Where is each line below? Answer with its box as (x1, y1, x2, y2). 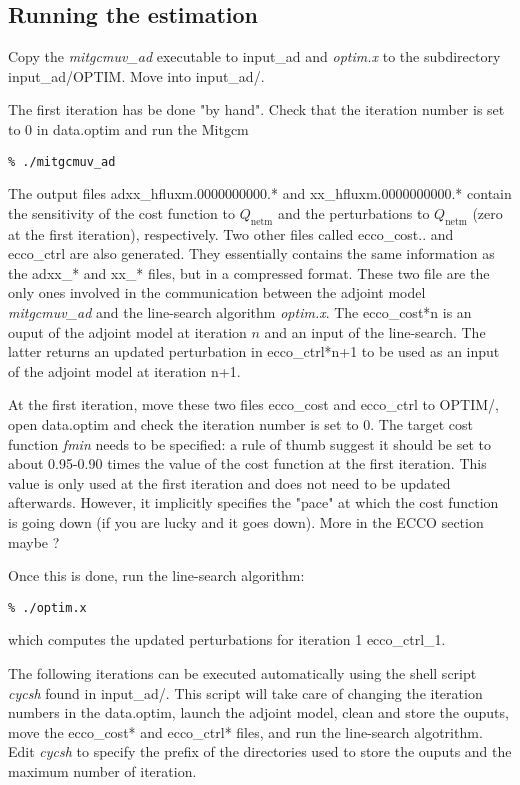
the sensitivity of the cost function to (8, 202, 235, 223)
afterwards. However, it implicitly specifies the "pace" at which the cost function (8, 492, 499, 513)
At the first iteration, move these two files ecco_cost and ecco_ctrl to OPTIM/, (8, 394, 499, 415)
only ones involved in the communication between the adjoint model (8, 282, 426, 303)
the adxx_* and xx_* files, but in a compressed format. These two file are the (8, 262, 490, 283)
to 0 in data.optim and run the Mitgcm (8, 118, 249, 139)
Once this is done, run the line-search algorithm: (8, 565, 305, 586)
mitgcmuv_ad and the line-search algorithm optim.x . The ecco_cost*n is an (8, 302, 472, 322)
